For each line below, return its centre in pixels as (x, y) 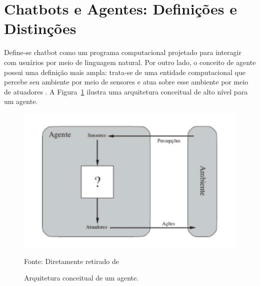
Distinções (40, 28)
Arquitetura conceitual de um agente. (81, 278)
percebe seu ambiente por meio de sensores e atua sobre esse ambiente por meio (126, 82)
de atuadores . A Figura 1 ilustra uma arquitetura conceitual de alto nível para (126, 91)
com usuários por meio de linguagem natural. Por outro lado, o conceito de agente (130, 62)
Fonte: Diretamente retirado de (71, 261)
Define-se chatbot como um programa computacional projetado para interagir (123, 52)
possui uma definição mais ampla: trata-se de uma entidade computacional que (125, 72)
